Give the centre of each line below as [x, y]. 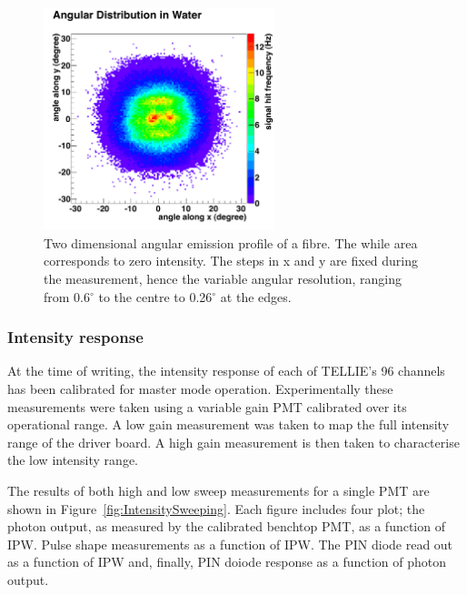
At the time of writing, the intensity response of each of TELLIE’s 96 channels [226, 371]
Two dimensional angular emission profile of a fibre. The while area [231, 242]
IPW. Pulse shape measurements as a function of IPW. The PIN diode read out [230, 544]
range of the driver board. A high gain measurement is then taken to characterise [233, 442]
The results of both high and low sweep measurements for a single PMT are [219, 490]
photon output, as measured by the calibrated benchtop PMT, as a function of [226, 526]
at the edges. [256, 296]
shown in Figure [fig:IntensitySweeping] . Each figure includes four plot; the [216, 508]
